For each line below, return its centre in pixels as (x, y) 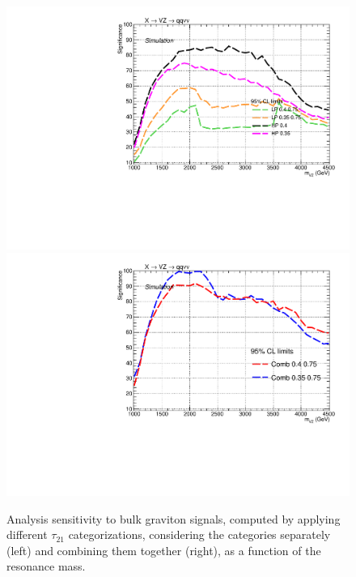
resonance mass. (46, 566)
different (27, 534)
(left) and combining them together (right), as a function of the (164, 550)
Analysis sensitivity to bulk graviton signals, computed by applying (174, 518)
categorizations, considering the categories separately (199, 534)
